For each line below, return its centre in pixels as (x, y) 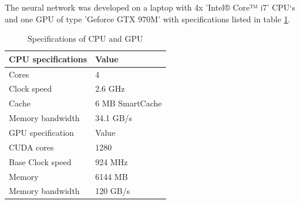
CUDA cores (31, 147)
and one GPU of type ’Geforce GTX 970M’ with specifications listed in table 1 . (148, 19)
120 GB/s (113, 191)
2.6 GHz (110, 88)
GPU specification (41, 132)
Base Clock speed (40, 161)
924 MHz (112, 161)
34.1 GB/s (114, 118)
